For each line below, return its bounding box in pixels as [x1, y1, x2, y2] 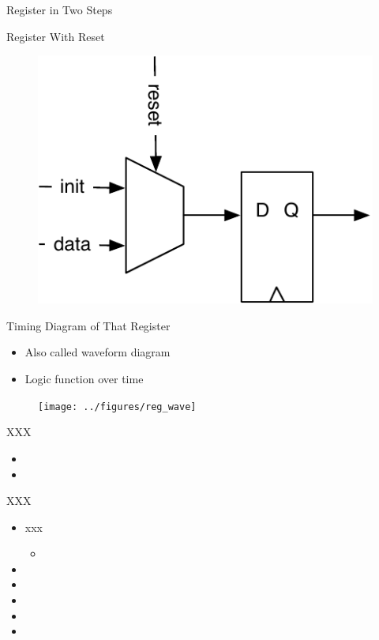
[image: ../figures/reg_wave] [38, 401, 197, 412]
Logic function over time [24, 371, 144, 387]
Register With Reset [6, 28, 105, 44]
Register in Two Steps [6, 2, 113, 17]
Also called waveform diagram [24, 344, 171, 360]
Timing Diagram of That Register [6, 317, 171, 333]
